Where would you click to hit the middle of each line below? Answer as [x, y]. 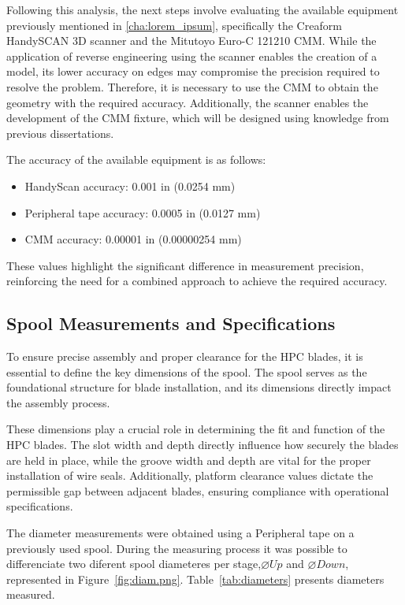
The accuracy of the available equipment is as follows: [136, 160]
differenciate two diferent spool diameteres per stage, [134, 564]
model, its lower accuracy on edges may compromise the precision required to [193, 71]
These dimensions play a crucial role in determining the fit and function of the [196, 429]
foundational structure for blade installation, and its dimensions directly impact [199, 387]
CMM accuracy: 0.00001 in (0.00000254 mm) [133, 239]
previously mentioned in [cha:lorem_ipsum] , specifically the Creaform [174, 25]
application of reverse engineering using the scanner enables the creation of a [192, 56]
